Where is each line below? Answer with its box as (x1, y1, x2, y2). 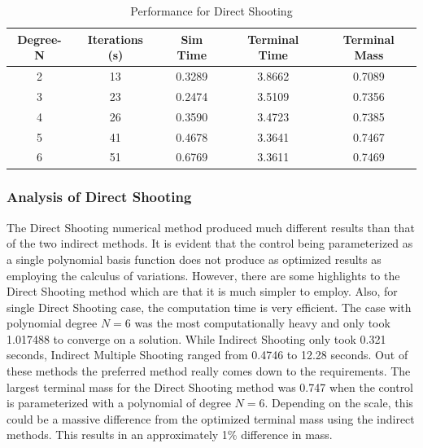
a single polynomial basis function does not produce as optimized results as (7, 250, 382, 267)
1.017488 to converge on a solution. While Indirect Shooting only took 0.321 (7, 330, 386, 347)
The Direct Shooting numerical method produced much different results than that (7, 218, 415, 235)
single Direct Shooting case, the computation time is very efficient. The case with (7, 298, 412, 315)
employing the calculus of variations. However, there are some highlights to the (7, 266, 400, 283)
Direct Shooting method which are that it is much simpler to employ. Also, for (7, 283, 398, 300)
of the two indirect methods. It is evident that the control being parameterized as (7, 235, 413, 252)
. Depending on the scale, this (264, 394, 413, 411)
